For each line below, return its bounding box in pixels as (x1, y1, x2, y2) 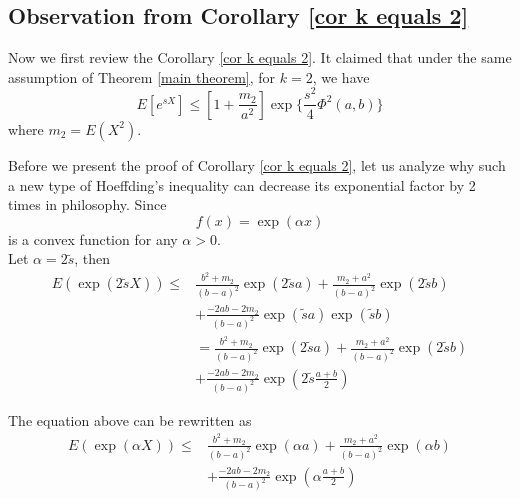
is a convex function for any (8, 228, 178, 249)
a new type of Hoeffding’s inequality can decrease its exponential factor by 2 (8, 174, 476, 195)
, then (74, 248, 111, 269)
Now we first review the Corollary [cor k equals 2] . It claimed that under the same (8, 47, 512, 68)
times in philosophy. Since (8, 194, 167, 215)
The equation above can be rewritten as (8, 409, 252, 430)
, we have (312, 66, 370, 87)
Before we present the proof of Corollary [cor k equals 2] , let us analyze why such (8, 154, 506, 175)
